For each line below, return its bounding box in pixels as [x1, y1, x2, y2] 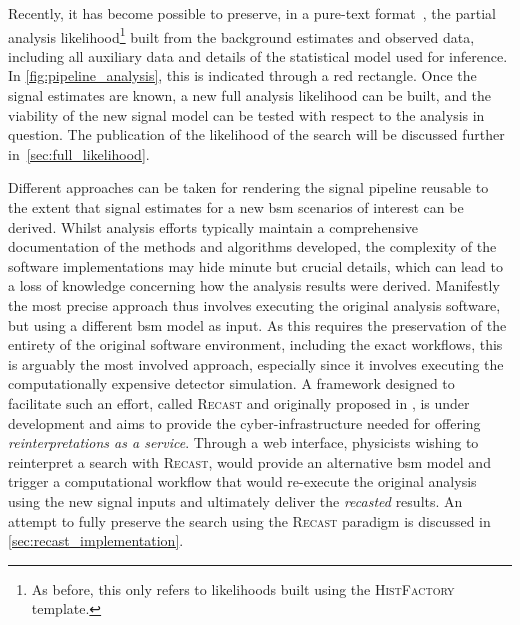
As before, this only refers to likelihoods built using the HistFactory [31, 578, 455, 599]
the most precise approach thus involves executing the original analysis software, [8, 294, 501, 315]
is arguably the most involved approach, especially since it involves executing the [8, 353, 504, 374]
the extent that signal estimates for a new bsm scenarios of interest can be [8, 197, 464, 217]
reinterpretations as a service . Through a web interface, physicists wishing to [8, 432, 479, 453]
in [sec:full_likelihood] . [8, 143, 150, 164]
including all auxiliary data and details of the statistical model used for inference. [8, 45, 508, 66]
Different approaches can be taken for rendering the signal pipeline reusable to [8, 177, 489, 198]
